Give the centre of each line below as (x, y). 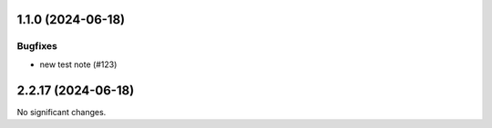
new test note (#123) (78, 64)
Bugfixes (37, 46)
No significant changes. (61, 112)
